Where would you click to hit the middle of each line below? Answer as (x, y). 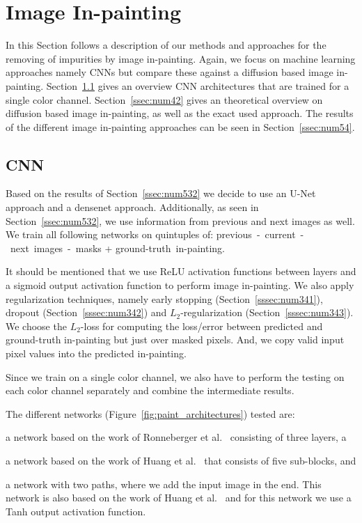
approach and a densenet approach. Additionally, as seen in (132, 207)
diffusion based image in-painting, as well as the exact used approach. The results (180, 113)
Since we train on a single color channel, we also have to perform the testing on (175, 376)
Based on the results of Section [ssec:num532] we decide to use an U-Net (161, 193)
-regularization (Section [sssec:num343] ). (267, 312)
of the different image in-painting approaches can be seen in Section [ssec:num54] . (180, 126)
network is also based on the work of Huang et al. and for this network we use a (179, 498)
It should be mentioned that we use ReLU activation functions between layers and (181, 271)
